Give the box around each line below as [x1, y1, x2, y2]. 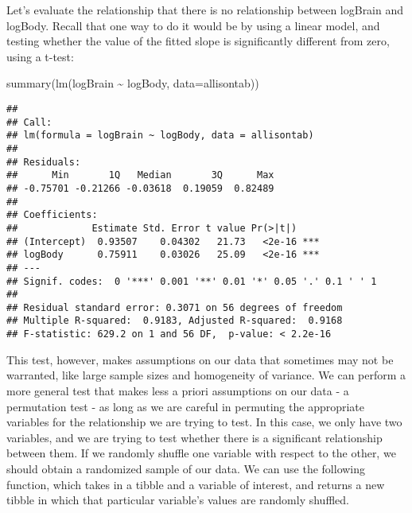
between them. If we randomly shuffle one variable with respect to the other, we [6, 445, 396, 461]
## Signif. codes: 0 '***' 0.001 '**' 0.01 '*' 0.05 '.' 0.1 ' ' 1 [6, 275, 377, 287]
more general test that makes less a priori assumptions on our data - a [6, 382, 349, 398]
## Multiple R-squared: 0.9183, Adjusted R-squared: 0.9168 [6, 315, 343, 327]
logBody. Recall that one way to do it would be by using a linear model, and [6, 17, 380, 33]
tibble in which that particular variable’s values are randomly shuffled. [6, 492, 349, 508]
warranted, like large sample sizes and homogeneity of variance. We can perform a [6, 367, 406, 383]
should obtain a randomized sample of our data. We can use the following [6, 460, 366, 476]
